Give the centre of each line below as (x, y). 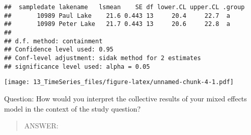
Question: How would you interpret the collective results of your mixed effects (125, 98)
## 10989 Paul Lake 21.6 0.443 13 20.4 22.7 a (117, 16)
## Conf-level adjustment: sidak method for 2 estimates (103, 58)
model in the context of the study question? (73, 108)
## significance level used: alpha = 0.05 (77, 66)
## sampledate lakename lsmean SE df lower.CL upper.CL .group (124, 7)
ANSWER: (41, 126)
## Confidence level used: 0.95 (59, 50)
